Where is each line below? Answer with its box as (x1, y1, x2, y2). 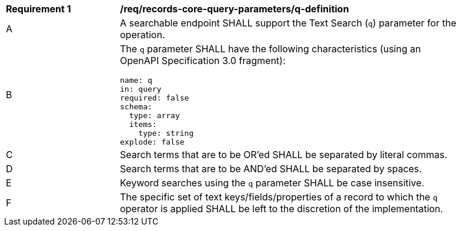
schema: (120, 102, 152, 111)
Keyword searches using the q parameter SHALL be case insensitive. (120, 177, 425, 189)
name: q (120, 76, 152, 85)
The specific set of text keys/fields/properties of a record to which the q (120, 191, 437, 203)
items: (129, 120, 157, 129)
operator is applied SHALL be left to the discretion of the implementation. (120, 203, 443, 215)
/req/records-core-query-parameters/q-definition (120, 3, 349, 15)
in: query (120, 85, 162, 93)
